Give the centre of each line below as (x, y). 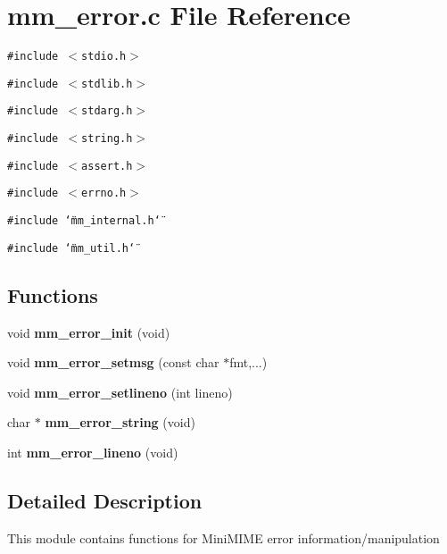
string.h (107, 139)
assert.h (107, 166)
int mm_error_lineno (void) (93, 452)
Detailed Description (105, 500)
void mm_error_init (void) (89, 332)
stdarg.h (107, 111)
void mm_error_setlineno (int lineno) (120, 392)
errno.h (104, 193)
